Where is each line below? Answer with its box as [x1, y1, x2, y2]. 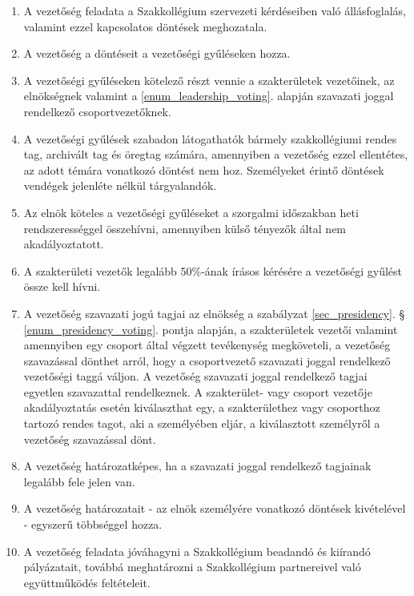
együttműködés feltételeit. [23, 574, 151, 590]
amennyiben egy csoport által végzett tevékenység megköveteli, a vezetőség [23, 336, 391, 353]
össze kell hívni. [23, 278, 101, 295]
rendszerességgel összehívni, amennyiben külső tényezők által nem [23, 219, 347, 236]
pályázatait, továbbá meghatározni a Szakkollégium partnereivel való [23, 558, 361, 575]
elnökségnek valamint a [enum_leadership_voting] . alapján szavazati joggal [23, 87, 394, 104]
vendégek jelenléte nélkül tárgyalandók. [23, 177, 217, 194]
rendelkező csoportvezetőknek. [23, 103, 171, 119]
